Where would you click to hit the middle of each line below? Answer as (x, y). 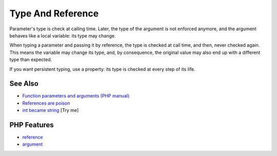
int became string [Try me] (51, 110)
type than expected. (31, 60)
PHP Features (32, 125)
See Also (24, 84)
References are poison (46, 103)
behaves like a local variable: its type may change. (63, 35)
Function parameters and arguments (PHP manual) (76, 96)
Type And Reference (54, 13)
